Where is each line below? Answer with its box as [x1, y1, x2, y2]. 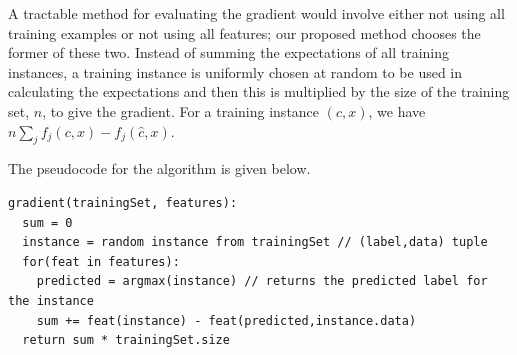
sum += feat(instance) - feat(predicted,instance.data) [36, 313, 417, 328]
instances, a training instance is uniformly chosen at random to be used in [8, 61, 463, 82]
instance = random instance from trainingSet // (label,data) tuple [22, 235, 488, 250]
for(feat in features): [22, 254, 180, 269]
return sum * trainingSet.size [22, 333, 230, 348]
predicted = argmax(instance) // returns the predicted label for [36, 274, 488, 289]
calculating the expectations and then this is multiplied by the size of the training [8, 81, 510, 102]
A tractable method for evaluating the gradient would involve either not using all [8, 3, 505, 23]
